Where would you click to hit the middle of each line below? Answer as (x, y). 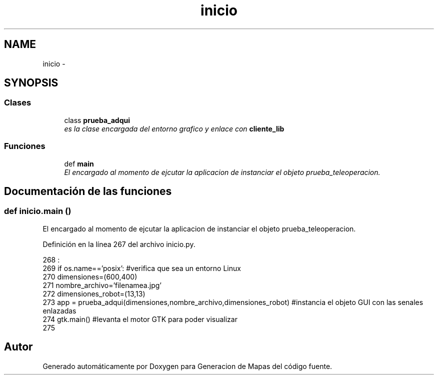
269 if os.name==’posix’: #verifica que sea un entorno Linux (142, 268)
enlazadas (59, 310)
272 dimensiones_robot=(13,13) (94, 293)
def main (79, 163)
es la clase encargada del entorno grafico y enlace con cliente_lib (174, 128)
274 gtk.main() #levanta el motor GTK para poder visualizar (140, 319)
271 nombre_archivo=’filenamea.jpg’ (102, 285)
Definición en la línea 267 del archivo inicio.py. (119, 244)
